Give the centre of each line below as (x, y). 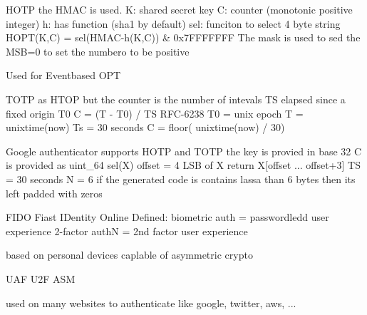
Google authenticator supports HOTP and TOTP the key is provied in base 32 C (184, 151)
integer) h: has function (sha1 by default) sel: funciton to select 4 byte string (173, 23)
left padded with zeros (54, 193)
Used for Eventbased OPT (63, 75)
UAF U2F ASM (41, 278)
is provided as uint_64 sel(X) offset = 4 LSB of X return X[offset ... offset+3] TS (183, 165)
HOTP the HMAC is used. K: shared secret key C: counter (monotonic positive (179, 9)
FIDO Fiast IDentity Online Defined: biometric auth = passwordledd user (167, 217)
